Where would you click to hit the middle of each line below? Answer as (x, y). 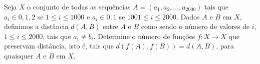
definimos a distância (36, 26)
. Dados (188, 16)
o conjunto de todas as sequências (79, 6)
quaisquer (19, 55)
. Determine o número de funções (144, 36)
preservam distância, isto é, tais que (59, 46)
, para (225, 46)
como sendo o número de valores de (195, 26)
